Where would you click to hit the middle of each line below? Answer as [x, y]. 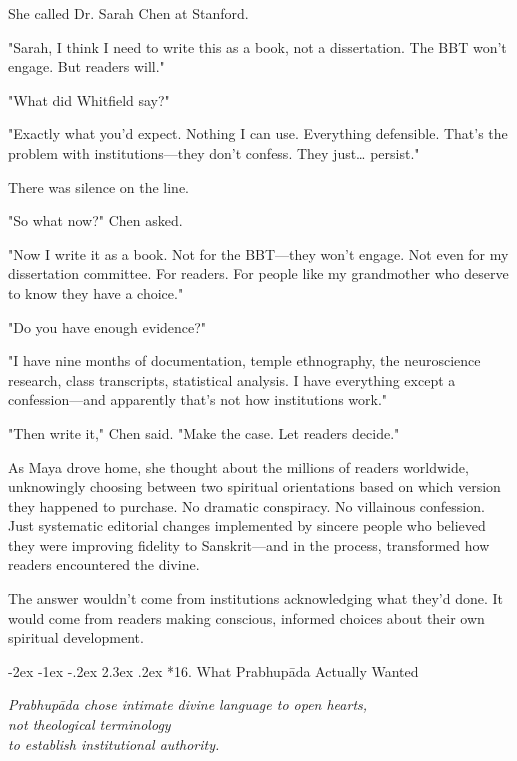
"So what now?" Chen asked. [95, 220]
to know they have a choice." [96, 292]
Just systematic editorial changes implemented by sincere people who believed [247, 525]
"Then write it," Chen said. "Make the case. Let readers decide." [204, 432]
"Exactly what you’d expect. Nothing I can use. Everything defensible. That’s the [258, 133]
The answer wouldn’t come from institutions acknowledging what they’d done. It [255, 598]
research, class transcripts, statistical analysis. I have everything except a [232, 379]
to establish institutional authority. [114, 743]
